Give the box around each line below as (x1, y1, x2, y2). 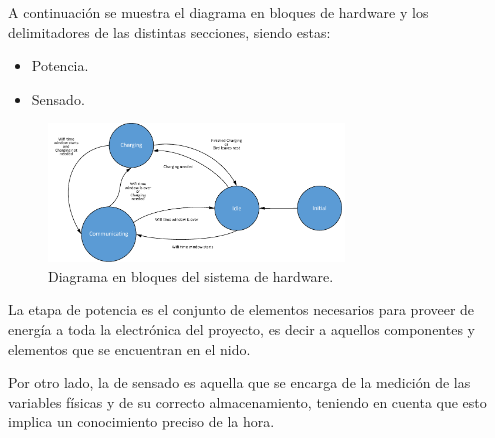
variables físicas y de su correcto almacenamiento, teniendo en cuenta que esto (8, 391, 487, 412)
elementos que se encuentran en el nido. (8, 338, 251, 359)
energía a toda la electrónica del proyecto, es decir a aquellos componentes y (8, 319, 475, 339)
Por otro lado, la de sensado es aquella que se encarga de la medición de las (8, 372, 471, 393)
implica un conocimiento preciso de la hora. (8, 411, 275, 432)
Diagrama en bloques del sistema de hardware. (48, 265, 334, 286)
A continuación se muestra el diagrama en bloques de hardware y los (8, 2, 429, 22)
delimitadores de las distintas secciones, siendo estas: (8, 21, 331, 42)
